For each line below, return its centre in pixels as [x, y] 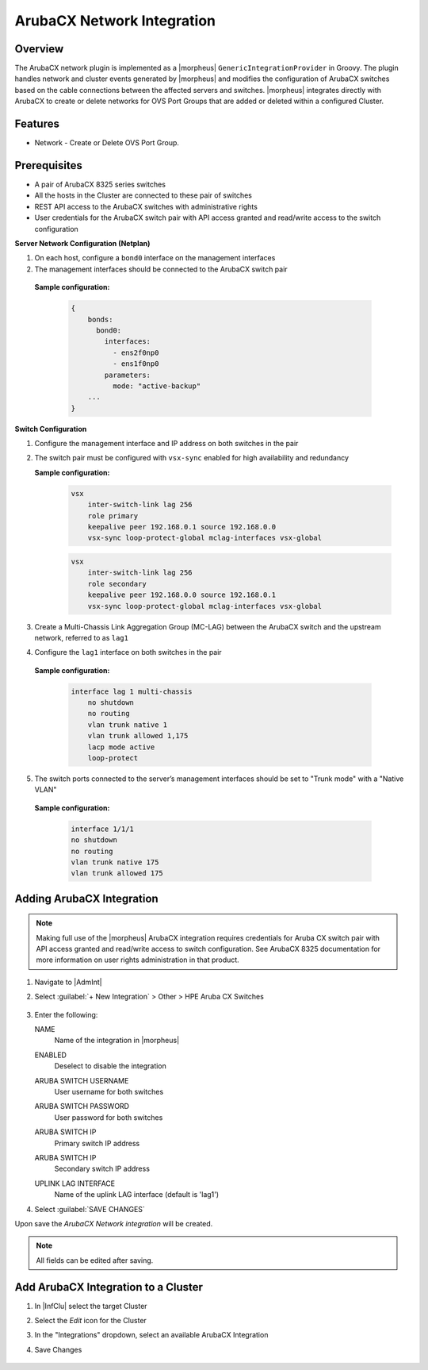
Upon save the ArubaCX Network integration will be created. [114, 1223]
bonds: [100, 319]
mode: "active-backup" [157, 386]
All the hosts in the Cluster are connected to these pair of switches [143, 195]
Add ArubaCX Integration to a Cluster [109, 1287]
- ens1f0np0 [136, 364]
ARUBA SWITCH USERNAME [82, 1080]
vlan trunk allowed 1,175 [138, 736]
